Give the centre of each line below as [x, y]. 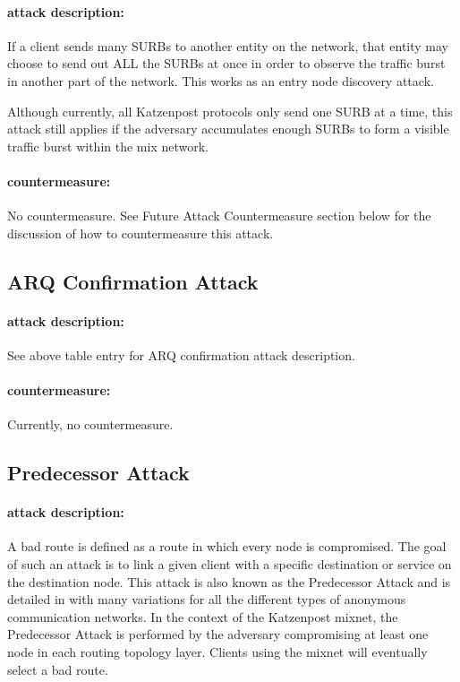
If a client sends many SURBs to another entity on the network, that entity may [228, 45]
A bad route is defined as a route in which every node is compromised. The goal [227, 546]
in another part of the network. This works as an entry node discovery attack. [221, 80]
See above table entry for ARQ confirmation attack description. [181, 354]
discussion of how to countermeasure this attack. [141, 233]
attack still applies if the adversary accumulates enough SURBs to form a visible [228, 129]
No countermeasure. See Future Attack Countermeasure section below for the [219, 216]
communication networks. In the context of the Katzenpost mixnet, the [203, 616]
